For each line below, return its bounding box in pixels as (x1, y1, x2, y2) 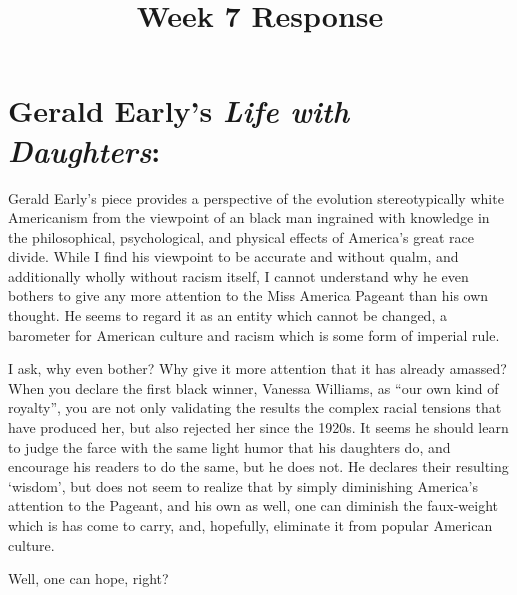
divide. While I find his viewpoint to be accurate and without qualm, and (8, 246, 459, 267)
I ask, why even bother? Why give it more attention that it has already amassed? (8, 358, 507, 379)
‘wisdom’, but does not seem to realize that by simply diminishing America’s (8, 475, 478, 496)
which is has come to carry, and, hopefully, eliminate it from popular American (8, 515, 493, 535)
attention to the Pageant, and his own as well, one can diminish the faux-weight (8, 495, 499, 516)
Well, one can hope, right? (8, 568, 169, 589)
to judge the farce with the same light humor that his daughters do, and (8, 436, 451, 457)
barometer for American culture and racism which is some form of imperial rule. (8, 324, 500, 345)
